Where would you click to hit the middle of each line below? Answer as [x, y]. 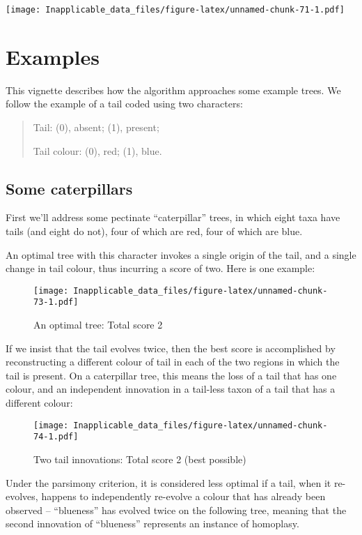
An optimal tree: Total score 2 [98, 325]
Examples [53, 56]
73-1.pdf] [56, 302]
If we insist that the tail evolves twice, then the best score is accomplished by [171, 348]
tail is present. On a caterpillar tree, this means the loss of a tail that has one [171, 375]
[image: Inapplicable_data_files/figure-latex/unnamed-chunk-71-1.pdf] [175, 10]
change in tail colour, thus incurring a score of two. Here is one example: [160, 268]
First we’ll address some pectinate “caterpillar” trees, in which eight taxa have [173, 217]
